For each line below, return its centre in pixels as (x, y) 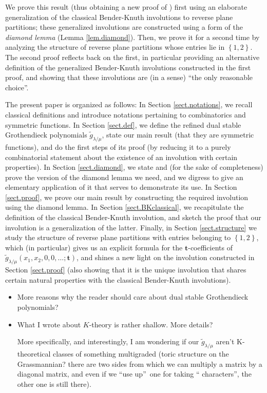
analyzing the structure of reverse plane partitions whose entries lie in (115, 47)
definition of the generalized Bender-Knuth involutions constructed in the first (128, 67)
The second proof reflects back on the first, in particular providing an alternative (132, 57)
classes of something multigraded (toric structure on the (141, 354)
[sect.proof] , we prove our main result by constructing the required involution (127, 197)
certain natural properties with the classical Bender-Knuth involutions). (118, 279)
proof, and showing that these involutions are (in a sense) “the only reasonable (129, 77)
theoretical (34, 354)
